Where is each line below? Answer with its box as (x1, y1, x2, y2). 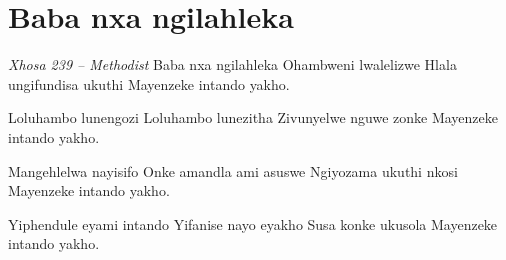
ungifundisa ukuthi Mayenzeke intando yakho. (8, 73, 290, 94)
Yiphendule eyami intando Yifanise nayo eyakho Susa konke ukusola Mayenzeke (8, 213, 498, 234)
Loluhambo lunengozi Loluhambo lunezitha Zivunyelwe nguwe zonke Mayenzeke (8, 107, 498, 128)
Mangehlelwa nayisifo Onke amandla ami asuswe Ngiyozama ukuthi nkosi (8, 160, 458, 181)
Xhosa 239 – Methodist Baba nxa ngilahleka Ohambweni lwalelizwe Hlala (8, 54, 457, 75)
